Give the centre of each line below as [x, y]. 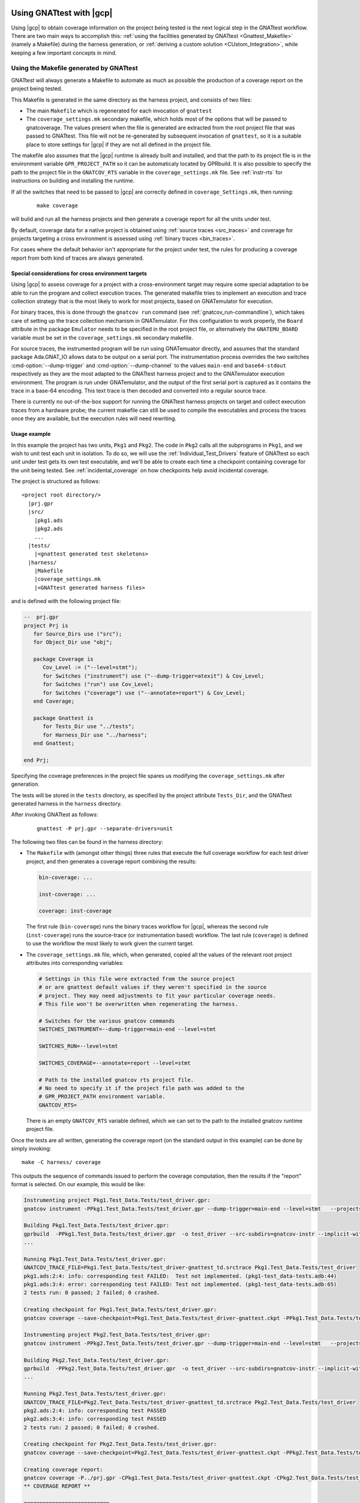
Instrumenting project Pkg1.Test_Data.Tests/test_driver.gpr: [117, 1200]
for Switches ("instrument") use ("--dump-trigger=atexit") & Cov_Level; [154, 676]
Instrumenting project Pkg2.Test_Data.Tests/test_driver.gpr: [117, 1335]
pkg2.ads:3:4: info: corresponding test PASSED [95, 1419]
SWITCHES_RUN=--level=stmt [78, 1046]
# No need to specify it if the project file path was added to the [142, 1088]
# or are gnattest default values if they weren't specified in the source [153, 987]
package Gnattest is [64, 718]
